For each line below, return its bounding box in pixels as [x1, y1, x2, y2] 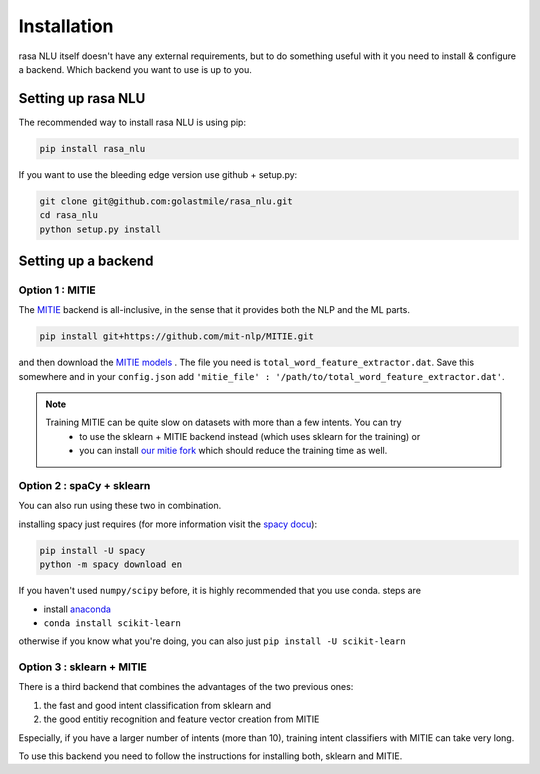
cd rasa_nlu [39, 210, 99, 221]
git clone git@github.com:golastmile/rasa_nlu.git [39, 195, 294, 207]
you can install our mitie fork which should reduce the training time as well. [79, 445, 388, 457]
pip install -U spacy [39, 545, 146, 556]
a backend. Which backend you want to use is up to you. [18, 63, 252, 75]
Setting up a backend [18, 252, 154, 269]
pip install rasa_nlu [39, 143, 146, 154]
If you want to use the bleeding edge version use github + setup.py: [18, 168, 298, 180]
